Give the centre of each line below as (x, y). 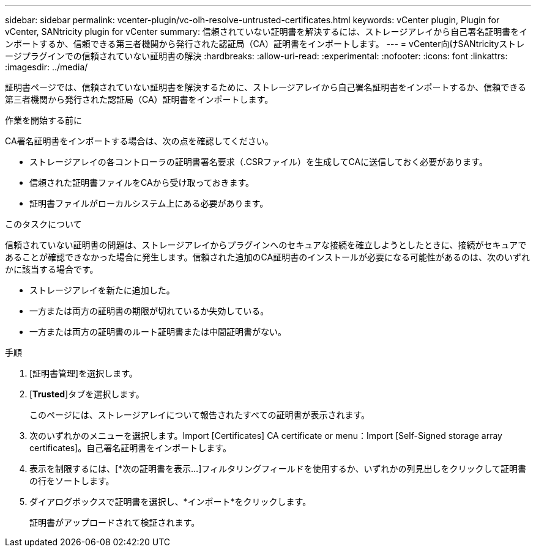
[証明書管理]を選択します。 (84, 373)
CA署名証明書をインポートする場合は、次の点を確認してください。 (139, 141)
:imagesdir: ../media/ (47, 67)
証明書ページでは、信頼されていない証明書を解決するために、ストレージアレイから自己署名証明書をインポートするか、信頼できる (266, 87)
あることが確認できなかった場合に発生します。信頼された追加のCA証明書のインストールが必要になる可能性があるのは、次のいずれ (267, 257)
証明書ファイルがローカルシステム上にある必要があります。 (149, 203)
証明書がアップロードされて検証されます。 (115, 522)
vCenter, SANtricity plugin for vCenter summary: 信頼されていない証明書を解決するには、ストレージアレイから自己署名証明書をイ (266, 31)
